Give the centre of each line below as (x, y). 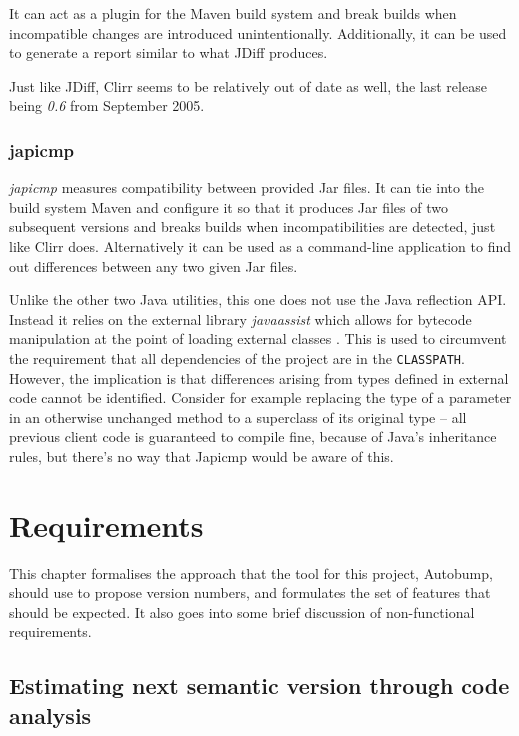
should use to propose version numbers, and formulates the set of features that (250, 592)
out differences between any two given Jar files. (153, 265)
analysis (50, 714)
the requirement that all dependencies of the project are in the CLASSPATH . (237, 357)
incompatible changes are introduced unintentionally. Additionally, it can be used (258, 32)
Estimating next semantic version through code (259, 685)
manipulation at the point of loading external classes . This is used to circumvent (258, 338)
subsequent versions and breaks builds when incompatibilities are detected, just (252, 226)
